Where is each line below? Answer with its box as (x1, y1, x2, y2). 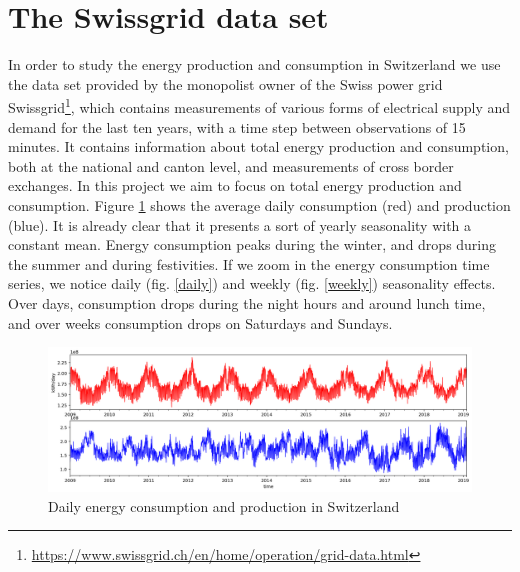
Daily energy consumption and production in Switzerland (48, 495, 400, 516)
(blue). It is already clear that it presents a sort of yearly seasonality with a (8, 214, 472, 235)
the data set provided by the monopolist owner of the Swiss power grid (8, 73, 443, 94)
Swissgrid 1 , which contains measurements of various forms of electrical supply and (8, 94, 511, 117)
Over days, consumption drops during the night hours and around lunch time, (8, 292, 486, 313)
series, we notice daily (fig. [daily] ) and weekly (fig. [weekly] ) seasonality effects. (8, 273, 496, 294)
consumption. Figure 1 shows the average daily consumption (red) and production (8, 194, 511, 215)
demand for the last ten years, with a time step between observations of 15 (8, 116, 466, 137)
